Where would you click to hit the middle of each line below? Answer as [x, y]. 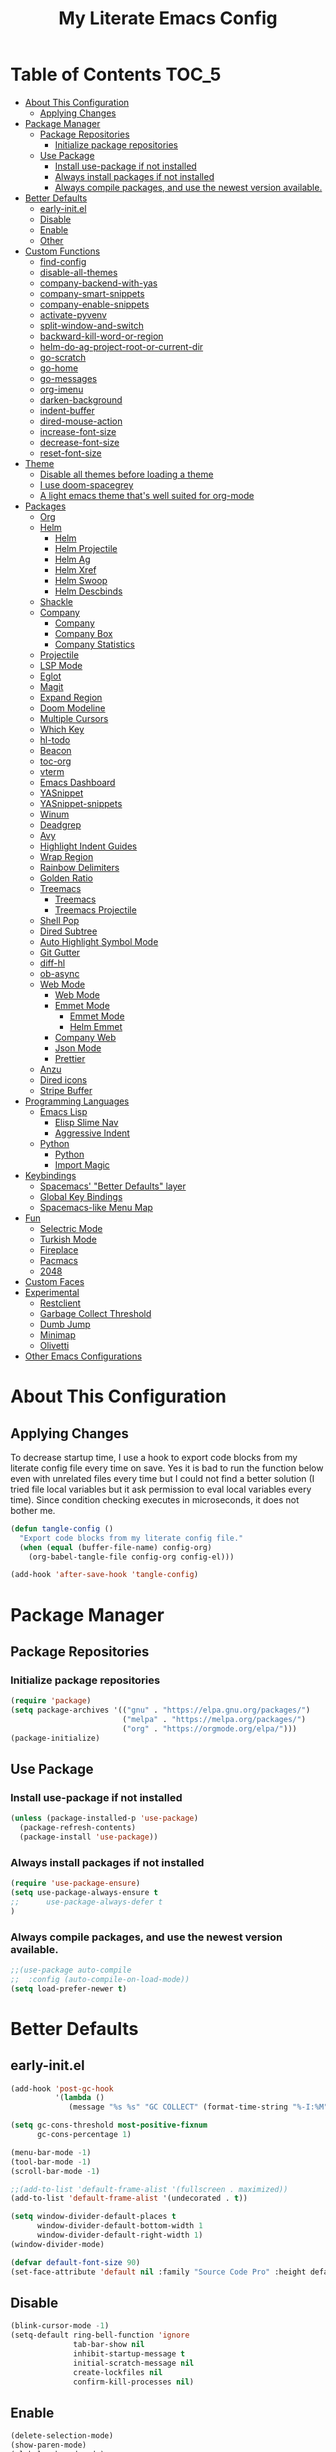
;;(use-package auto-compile [71, 1970]
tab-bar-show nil [109, 2345]
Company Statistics [94, 644]
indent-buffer [67, 410]
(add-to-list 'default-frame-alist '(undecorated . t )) [129, 2198]
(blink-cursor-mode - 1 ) [60, 2326]
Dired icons [63, 1079]
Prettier [70, 1058]
